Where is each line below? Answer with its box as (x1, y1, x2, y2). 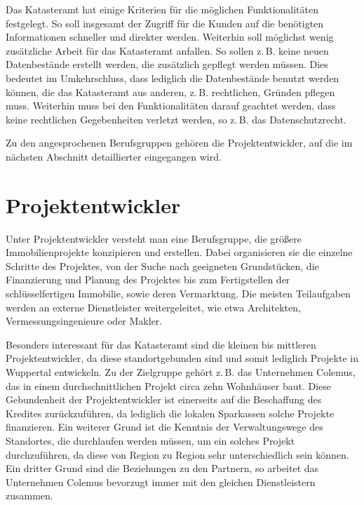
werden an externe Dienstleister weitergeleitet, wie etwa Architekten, (6, 299, 301, 314)
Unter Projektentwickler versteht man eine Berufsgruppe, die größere (6, 231, 302, 245)
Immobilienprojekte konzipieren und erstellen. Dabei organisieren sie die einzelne (6, 245, 353, 260)
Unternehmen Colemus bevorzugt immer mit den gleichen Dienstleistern (6, 474, 316, 489)
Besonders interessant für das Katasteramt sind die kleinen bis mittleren (6, 337, 316, 351)
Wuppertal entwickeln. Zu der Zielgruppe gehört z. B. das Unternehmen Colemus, (6, 365, 356, 379)
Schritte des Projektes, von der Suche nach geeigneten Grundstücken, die (6, 258, 319, 273)
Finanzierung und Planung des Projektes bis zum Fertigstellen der (6, 272, 290, 287)
